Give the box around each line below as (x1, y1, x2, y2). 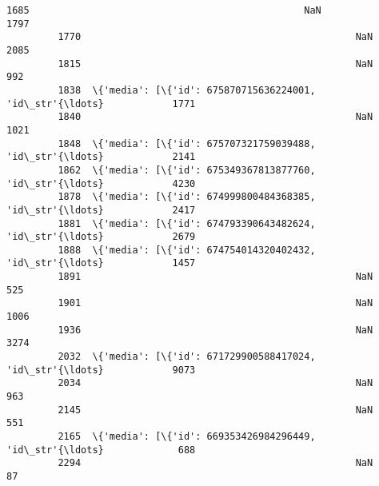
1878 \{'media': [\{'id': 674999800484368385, (58, 191, 316, 203)
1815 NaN (58, 58, 373, 70)
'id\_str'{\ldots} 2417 (6, 204, 196, 216)
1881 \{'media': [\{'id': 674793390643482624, (58, 217, 316, 229)
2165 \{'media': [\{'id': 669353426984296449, (58, 431, 316, 442)
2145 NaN (58, 404, 373, 416)
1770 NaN (58, 31, 373, 43)
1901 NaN (58, 297, 373, 309)
